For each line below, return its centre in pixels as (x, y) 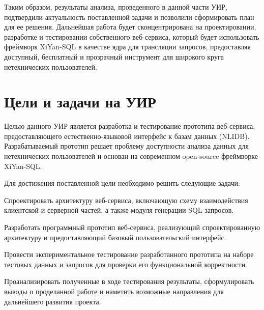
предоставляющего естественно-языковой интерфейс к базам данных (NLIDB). (127, 136)
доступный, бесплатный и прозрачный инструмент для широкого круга (114, 56)
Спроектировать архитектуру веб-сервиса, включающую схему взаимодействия (126, 200)
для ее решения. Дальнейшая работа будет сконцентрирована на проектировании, (130, 27)
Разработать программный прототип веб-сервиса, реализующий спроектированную (132, 227)
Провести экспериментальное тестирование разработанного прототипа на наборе (129, 254)
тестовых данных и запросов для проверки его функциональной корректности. (126, 264)
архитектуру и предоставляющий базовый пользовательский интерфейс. (115, 237)
